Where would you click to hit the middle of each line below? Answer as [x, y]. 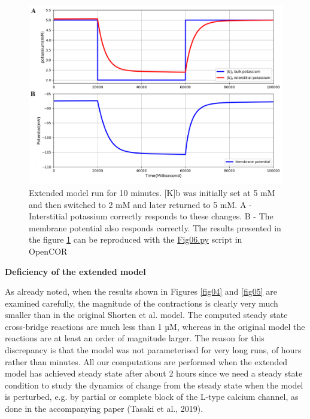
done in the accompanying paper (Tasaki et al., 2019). [104, 409]
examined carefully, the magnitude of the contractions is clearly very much [142, 303]
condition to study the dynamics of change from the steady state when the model [154, 385]
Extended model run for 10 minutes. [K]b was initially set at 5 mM [152, 192]
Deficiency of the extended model [75, 271]
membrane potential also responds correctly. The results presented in [155, 227]
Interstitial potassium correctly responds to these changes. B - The [151, 216]
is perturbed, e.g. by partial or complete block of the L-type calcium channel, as [152, 397]
